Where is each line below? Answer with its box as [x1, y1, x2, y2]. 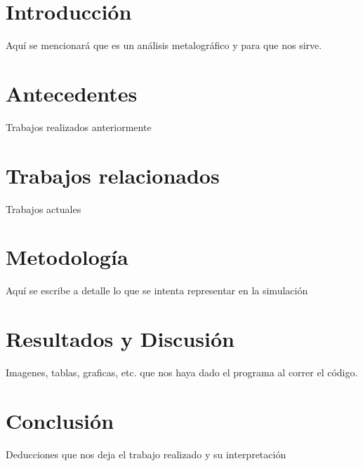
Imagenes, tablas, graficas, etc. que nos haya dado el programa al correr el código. [6, 365, 358, 379]
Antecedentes [6, 78, 138, 107]
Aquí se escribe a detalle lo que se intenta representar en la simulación [6, 283, 308, 298]
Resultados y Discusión [6, 324, 235, 353]
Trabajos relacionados [6, 160, 220, 189]
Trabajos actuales [6, 201, 81, 216]
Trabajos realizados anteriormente [6, 119, 152, 134]
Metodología [6, 242, 128, 271]
